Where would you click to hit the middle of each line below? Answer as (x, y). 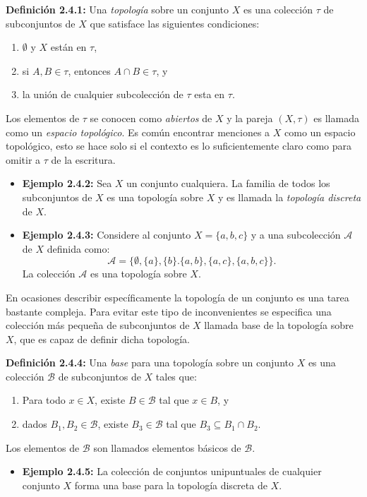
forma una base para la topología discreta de (171, 485)
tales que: (176, 376)
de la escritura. (83, 159)
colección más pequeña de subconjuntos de (98, 325)
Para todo (44, 400)
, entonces (89, 70)
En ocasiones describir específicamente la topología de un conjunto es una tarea (178, 297)
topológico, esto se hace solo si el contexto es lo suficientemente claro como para (179, 146)
